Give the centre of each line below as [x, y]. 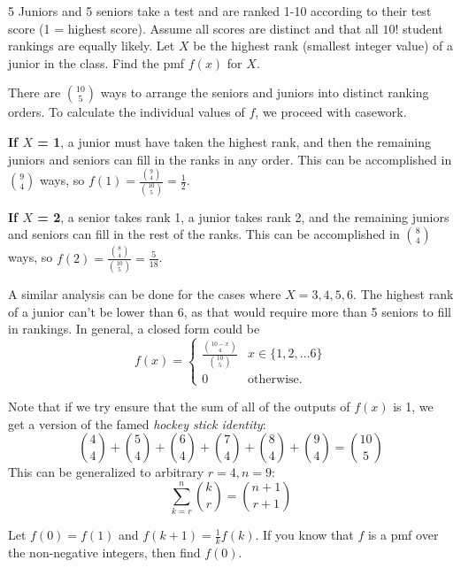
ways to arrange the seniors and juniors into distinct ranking [265, 92]
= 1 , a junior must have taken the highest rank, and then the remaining [234, 141]
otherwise [273, 379]
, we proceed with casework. [331, 112]
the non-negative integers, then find [104, 552]
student [423, 28]
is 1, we [413, 406]
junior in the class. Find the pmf [96, 62]
